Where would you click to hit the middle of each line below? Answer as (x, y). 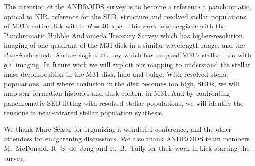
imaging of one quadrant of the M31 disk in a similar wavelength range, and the (125, 45)
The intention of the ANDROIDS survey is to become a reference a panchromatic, (127, 6)
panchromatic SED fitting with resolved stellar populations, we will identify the (124, 102)
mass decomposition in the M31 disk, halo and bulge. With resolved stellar (116, 74)
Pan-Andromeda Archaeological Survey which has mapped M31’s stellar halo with (128, 54)
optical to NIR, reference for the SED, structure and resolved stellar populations (125, 16)
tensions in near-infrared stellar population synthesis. (84, 112)
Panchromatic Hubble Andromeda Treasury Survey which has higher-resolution (124, 35)
